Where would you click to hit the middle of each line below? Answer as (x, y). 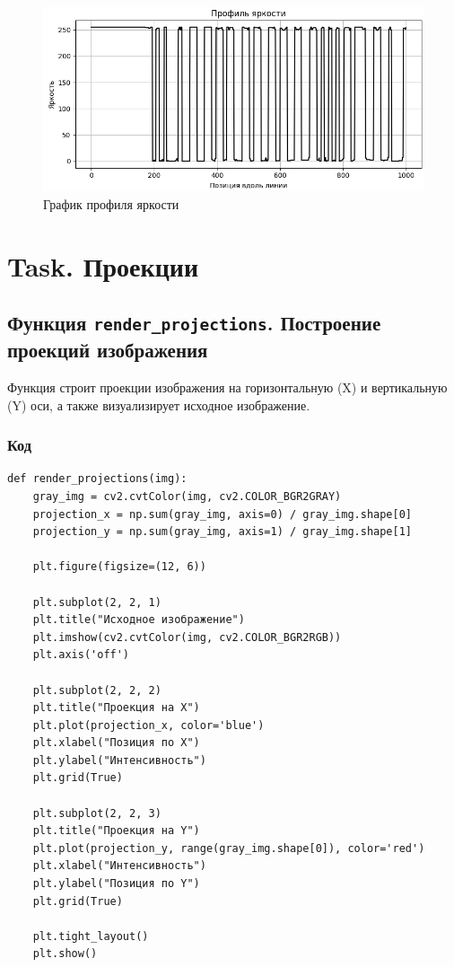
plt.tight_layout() (91, 936)
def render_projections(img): (97, 479)
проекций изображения (108, 350)
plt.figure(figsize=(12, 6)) (119, 567)
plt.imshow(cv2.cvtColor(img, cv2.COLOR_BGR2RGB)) (187, 637)
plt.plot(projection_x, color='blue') (148, 725)
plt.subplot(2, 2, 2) (97, 690)
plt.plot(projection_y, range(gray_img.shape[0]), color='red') (229, 848)
